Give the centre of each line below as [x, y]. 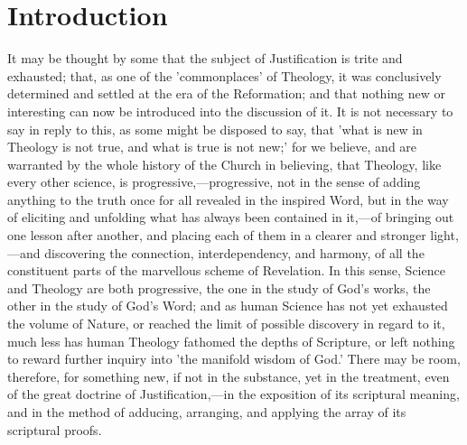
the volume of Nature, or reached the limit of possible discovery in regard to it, [226, 324]
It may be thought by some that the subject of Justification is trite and [205, 58]
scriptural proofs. [55, 429]
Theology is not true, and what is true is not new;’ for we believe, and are [212, 147]
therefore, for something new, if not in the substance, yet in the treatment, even [229, 376]
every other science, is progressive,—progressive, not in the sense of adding [214, 182]
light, [444, 235]
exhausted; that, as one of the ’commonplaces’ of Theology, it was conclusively [224, 75]
